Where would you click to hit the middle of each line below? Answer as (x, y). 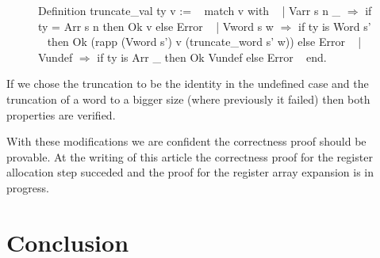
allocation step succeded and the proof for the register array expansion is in (190, 172)
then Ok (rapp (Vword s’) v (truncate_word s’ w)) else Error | (204, 42)
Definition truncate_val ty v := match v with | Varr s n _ (190, 10)
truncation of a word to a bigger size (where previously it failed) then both (188, 99)
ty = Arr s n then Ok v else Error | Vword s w (156, 26)
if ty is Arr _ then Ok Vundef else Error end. (212, 57)
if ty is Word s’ (335, 26)
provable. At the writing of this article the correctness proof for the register (190, 156)
